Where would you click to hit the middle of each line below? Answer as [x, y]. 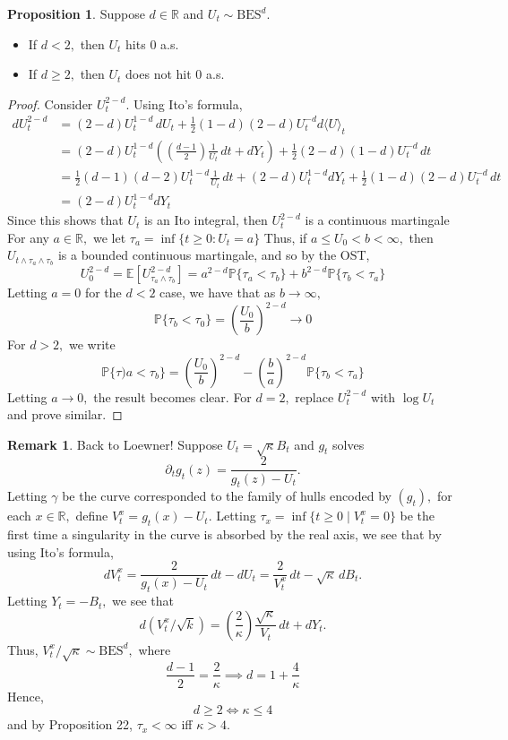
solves [349, 444]
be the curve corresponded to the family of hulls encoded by [227, 496]
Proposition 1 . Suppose [76, 13]
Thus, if [285, 237]
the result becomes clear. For [172, 396]
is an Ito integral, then [206, 220]
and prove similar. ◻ [65, 414]
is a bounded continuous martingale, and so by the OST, [214, 255]
